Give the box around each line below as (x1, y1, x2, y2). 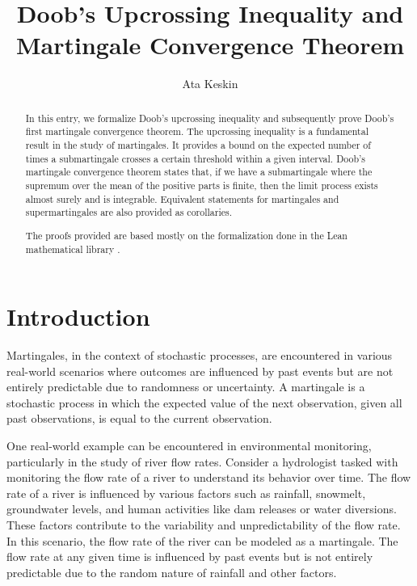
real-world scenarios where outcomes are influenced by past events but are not (6, 362, 394, 379)
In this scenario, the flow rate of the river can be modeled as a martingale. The (6, 532, 398, 549)
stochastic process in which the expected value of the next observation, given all (6, 394, 402, 411)
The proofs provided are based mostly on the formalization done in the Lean (25, 228, 347, 242)
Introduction (6, 300, 150, 333)
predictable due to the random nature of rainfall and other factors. (6, 563, 337, 580)
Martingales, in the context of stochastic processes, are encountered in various (6, 347, 393, 364)
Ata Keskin (182, 75, 238, 92)
